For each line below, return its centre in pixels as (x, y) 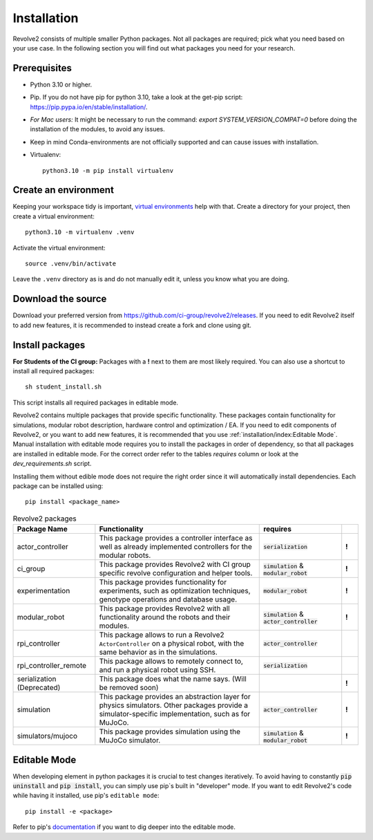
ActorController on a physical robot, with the (172, 644)
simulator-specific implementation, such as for (175, 714)
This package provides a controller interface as (176, 538)
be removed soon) (129, 688)
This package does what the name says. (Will (173, 679)
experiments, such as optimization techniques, (175, 591)
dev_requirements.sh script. (52, 464)
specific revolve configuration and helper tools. (176, 573)
